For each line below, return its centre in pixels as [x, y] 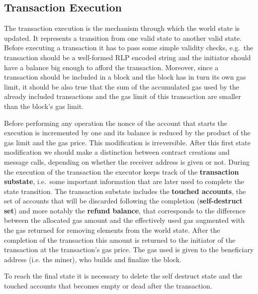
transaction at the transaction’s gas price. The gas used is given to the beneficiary [129, 249]
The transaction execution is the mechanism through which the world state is [122, 28]
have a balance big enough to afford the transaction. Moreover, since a [111, 67]
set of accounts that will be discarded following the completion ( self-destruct [123, 201]
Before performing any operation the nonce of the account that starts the [116, 123]
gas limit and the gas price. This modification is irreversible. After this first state [127, 142]
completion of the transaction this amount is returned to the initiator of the [120, 240]
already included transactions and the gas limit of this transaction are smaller [123, 96]
